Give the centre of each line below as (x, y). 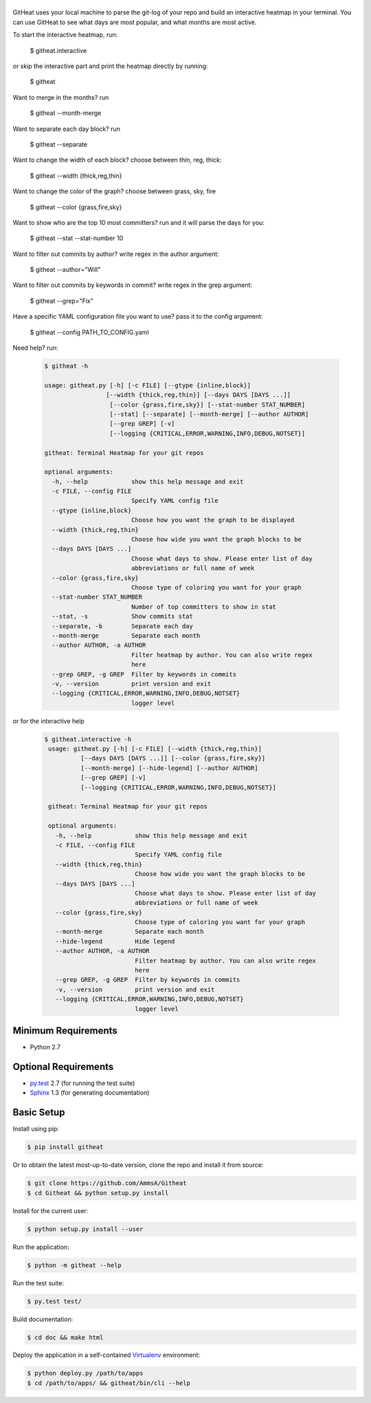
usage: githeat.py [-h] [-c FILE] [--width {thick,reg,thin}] (155, 749)
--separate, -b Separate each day (123, 626)
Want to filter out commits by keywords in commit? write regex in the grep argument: (133, 285)
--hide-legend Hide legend (115, 941)
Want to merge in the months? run (61, 97)
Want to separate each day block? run (66, 129)
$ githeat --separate (59, 144)
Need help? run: (35, 348)
